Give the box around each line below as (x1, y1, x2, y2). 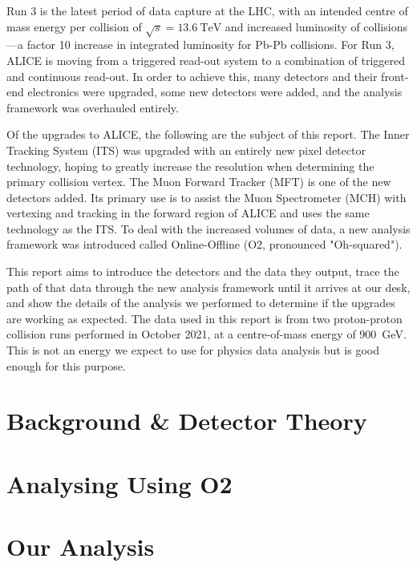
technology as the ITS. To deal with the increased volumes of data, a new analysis (6, 220, 411, 237)
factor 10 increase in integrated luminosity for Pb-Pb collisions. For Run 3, (26, 36, 395, 53)
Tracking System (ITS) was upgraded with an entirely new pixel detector (6, 141, 366, 158)
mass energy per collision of (6, 18, 142, 34)
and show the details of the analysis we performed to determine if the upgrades (6, 294, 395, 311)
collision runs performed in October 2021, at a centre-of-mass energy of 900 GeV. (6, 326, 407, 342)
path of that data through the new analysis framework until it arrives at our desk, (6, 278, 411, 295)
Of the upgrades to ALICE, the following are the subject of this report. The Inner (6, 126, 410, 143)
